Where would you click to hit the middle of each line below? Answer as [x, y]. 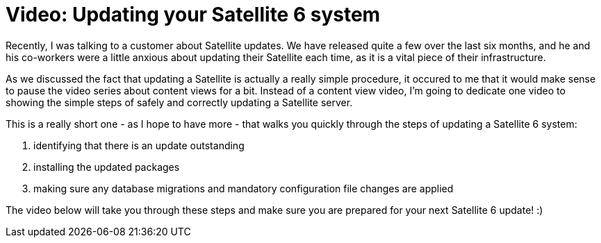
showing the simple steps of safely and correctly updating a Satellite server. [179, 102]
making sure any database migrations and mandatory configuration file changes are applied [244, 188]
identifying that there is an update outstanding [139, 145]
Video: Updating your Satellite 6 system [193, 15]
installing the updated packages [107, 167]
